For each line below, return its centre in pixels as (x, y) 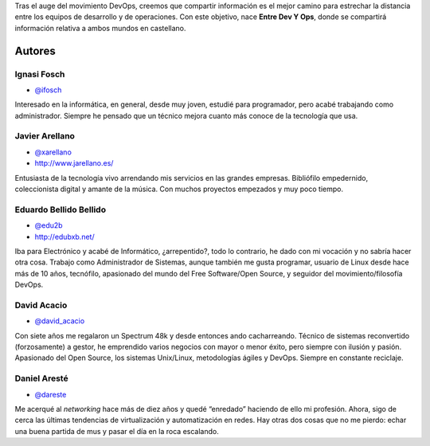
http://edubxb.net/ (64, 237)
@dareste (51, 394)
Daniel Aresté (41, 378)
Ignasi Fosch (40, 74)
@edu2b (49, 225)
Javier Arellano (45, 136)
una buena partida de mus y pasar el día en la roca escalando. (117, 431)
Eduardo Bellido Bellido (61, 209)
